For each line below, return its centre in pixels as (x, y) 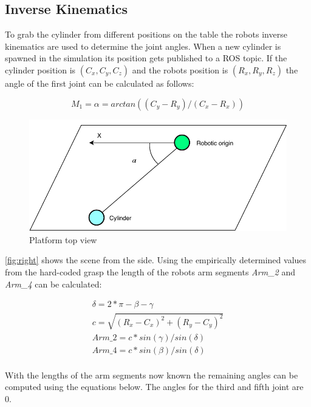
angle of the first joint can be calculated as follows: (100, 83)
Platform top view (63, 239)
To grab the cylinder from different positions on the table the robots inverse (146, 34)
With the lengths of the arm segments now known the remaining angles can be (152, 375)
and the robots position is (180, 69)
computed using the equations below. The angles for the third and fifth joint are (154, 387)
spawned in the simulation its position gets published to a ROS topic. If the (146, 58)
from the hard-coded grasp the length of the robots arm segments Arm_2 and (150, 271)
